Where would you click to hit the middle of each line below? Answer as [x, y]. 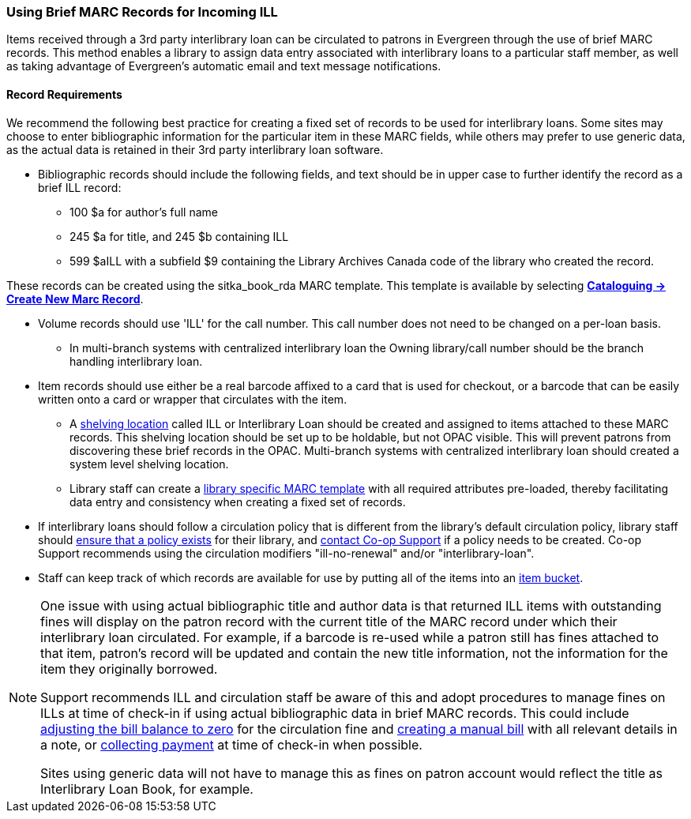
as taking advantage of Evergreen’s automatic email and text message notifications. [224, 66]
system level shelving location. [149, 464]
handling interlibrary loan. [136, 361]
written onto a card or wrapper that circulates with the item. [193, 399]
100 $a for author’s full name [144, 212]
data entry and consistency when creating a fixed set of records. [238, 502]
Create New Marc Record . [75, 299]
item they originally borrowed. [129, 669]
